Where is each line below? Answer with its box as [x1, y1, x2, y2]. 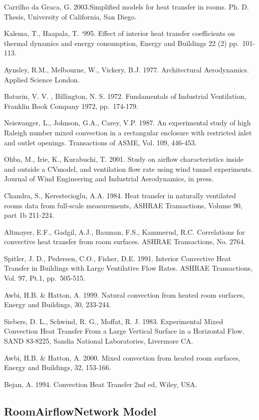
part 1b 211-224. [4, 210, 54, 220]
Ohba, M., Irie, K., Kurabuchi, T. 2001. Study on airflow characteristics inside [4, 154, 244, 164]
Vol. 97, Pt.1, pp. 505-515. [4, 273, 85, 283]
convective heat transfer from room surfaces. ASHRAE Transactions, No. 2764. [4, 236, 246, 247]
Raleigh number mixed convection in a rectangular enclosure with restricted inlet [4, 127, 252, 137]
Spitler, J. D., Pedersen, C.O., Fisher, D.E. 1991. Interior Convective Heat [4, 253, 231, 263]
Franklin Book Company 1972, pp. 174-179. [4, 100, 138, 111]
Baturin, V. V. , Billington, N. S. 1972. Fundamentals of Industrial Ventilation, [4, 91, 247, 101]
